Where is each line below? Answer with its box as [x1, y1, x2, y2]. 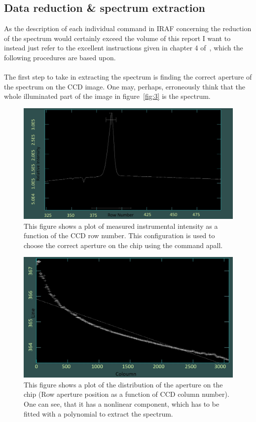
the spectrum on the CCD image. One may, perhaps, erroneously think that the [4, 81, 246, 91]
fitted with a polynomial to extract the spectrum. [24, 408, 173, 419]
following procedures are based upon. [4, 52, 116, 62]
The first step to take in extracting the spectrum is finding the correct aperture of [4, 72, 252, 82]
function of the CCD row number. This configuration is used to [24, 230, 215, 241]
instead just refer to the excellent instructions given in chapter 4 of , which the [4, 42, 243, 53]
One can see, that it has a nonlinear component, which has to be [24, 398, 219, 409]
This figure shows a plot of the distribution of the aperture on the [24, 379, 223, 389]
